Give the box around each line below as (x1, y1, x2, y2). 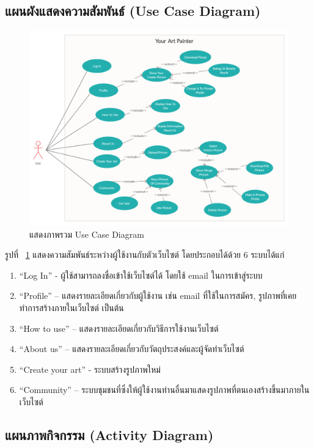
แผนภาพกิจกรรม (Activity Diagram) (5, 425, 214, 444)
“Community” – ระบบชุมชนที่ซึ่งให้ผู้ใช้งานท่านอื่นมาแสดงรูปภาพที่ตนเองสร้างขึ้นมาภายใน (19, 383, 310, 396)
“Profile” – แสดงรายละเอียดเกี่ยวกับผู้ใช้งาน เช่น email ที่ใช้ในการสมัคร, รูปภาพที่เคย (19, 289, 297, 302)
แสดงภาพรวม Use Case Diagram (29, 227, 144, 240)
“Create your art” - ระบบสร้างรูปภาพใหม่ (19, 362, 161, 375)
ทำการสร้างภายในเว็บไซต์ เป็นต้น (19, 301, 124, 314)
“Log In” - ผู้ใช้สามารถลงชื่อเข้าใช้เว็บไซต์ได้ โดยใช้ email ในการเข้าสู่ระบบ (19, 268, 263, 281)
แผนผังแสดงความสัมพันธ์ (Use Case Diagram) (5, 1, 261, 20)
